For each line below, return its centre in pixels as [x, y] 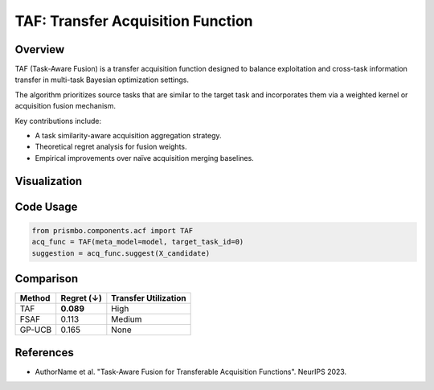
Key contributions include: [58, 121]
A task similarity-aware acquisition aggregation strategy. [128, 136]
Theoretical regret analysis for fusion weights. [111, 147]
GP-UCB [36, 330]
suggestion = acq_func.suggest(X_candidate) [121, 253]
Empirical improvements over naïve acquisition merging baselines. [145, 158]
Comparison [47, 279]
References [44, 353]
